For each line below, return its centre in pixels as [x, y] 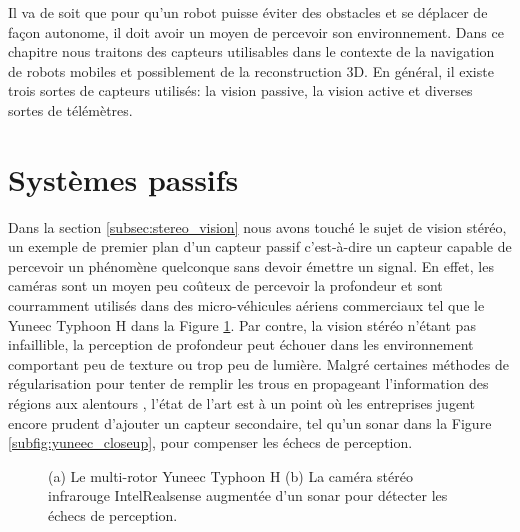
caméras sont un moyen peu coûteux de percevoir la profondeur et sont [225, 285]
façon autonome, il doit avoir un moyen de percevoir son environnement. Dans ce [256, 31]
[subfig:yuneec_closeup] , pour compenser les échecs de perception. [210, 442]
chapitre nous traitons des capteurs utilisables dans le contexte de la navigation [251, 51]
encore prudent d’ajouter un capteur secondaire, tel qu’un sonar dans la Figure [250, 422]
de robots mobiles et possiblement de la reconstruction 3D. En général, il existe [251, 70]
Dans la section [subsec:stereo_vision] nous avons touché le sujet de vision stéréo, [257, 226]
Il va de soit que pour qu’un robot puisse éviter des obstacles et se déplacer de [248, 12]
